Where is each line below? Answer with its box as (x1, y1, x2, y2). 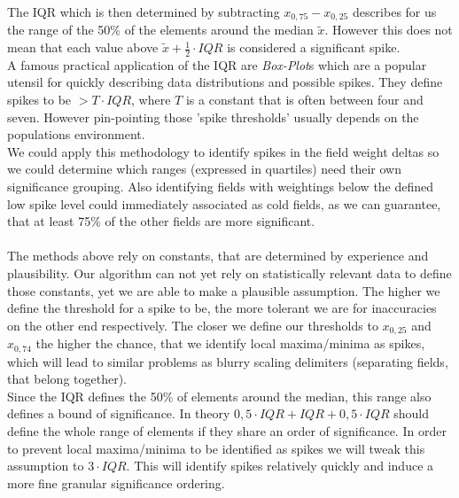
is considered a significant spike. (227, 38, 401, 57)
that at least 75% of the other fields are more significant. (7, 212, 315, 230)
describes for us (352, 3, 437, 20)
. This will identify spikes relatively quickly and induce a (126, 456, 434, 475)
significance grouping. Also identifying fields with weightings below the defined (7, 177, 434, 196)
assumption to (7, 456, 84, 475)
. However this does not (324, 20, 453, 39)
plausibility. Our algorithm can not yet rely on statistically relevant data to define (7, 264, 452, 282)
